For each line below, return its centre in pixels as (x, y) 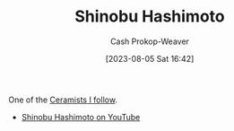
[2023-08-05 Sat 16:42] (150, 58)
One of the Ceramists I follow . (63, 100)
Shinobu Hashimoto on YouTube (81, 117)
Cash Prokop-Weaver (150, 41)
